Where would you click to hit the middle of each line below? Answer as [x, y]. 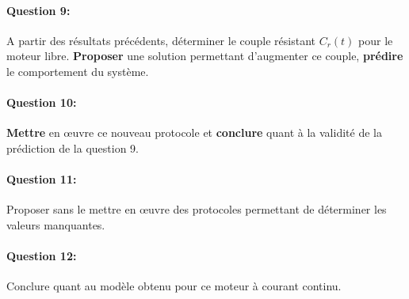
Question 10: [42, 102]
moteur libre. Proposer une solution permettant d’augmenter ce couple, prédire [205, 56]
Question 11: [42, 179]
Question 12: [42, 256]
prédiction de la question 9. [73, 148]
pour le [376, 40]
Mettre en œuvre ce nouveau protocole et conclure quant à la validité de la [194, 132]
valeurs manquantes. [56, 224]
